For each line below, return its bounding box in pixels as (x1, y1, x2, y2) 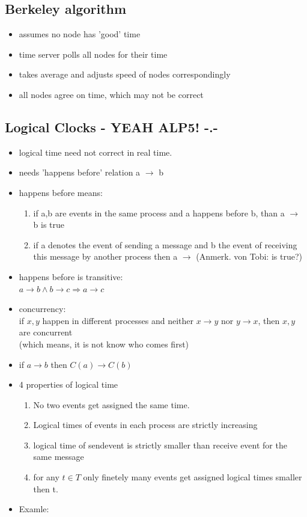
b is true (33, 218, 65, 231)
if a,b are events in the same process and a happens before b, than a (33, 206, 285, 219)
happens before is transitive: (19, 270, 123, 283)
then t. (33, 482, 58, 495)
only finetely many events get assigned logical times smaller (83, 471, 302, 483)
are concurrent (19, 326, 73, 338)
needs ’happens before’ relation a (19, 166, 141, 179)
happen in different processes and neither (42, 314, 194, 326)
